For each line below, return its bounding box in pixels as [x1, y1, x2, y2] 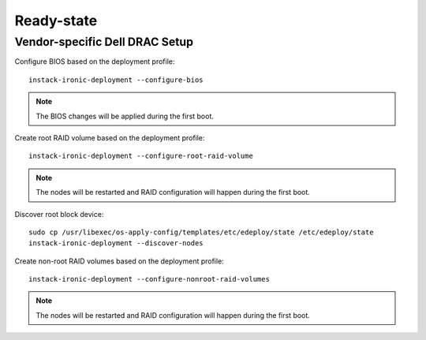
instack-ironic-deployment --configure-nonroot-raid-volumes [28, 275, 270, 284]
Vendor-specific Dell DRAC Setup [14, 35, 193, 49]
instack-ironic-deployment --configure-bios [28, 75, 204, 84]
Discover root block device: [14, 209, 104, 219]
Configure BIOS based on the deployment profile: [14, 57, 175, 66]
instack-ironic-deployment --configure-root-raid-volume [28, 151, 254, 161]
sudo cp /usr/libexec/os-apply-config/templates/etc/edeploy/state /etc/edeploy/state [28, 227, 374, 237]
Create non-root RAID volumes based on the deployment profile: [14, 256, 224, 266]
